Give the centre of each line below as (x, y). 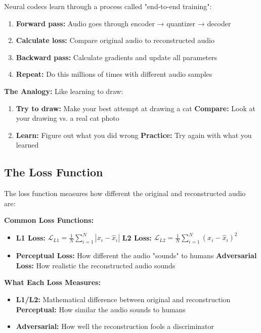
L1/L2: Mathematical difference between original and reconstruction (123, 299)
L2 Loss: (137, 237)
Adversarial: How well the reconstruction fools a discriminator (115, 326)
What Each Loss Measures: (52, 282)
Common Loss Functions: (49, 220)
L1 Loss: (31, 237)
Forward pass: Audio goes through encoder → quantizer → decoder (123, 23)
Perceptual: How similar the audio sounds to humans (101, 309)
